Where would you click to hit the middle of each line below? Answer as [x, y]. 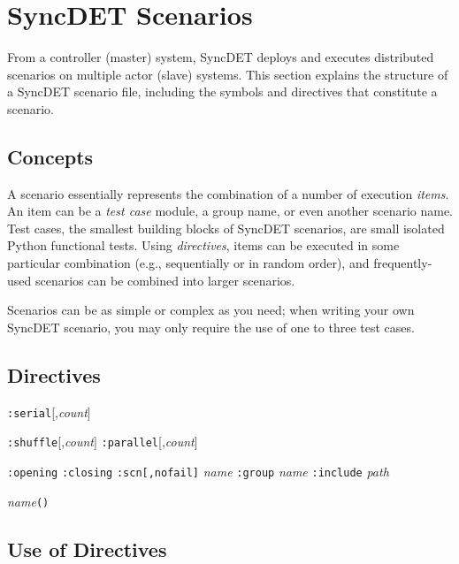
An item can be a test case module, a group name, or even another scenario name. [230, 211]
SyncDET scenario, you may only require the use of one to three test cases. [211, 327]
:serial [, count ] [49, 412]
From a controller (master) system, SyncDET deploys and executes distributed [221, 57]
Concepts [50, 156]
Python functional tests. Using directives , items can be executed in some [203, 245]
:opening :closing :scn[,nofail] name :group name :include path [198, 471]
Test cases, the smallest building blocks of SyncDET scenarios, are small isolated [226, 228]
